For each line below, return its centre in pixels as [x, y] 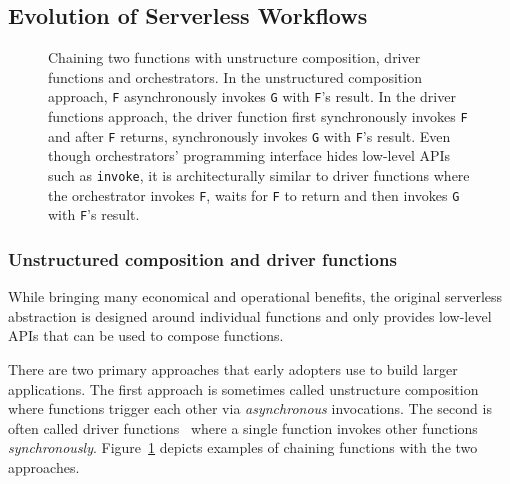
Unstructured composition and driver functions [202, 258]
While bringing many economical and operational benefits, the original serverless [255, 296]
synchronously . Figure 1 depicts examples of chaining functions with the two [243, 447]
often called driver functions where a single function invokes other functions [243, 427]
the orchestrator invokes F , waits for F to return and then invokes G [254, 194]
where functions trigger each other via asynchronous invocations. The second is [250, 408]
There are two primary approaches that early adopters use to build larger [233, 368]
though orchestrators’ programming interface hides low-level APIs [249, 155]
